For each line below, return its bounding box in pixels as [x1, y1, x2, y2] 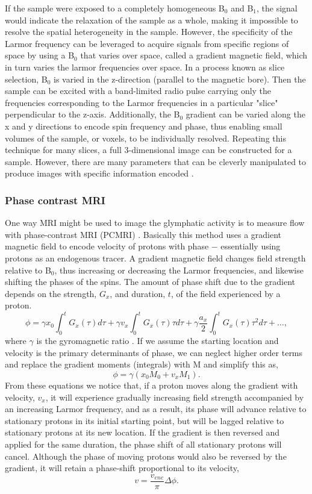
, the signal [256, 2, 298, 14]
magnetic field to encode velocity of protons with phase [5, 240, 209, 252]
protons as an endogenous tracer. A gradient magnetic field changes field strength [5, 251, 306, 264]
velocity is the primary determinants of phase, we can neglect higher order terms [5, 346, 303, 358]
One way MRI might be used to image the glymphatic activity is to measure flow [5, 216, 305, 229]
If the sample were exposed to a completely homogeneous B [5, 2, 225, 14]
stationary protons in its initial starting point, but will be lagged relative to [5, 414, 284, 427]
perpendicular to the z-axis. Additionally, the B [5, 108, 180, 120]
